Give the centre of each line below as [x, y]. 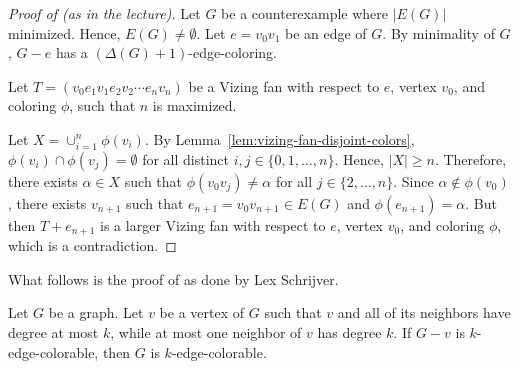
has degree [349, 331]
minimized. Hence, [64, 32]
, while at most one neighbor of [206, 331]
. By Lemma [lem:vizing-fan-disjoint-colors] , [279, 138]
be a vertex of [202, 312]
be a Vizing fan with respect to [284, 85]
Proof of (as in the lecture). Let [104, 13]
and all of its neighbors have [424, 312]
